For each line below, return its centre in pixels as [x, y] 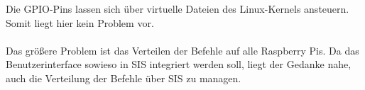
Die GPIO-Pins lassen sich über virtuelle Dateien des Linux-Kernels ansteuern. [178, 9]
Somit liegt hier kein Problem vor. [80, 22]
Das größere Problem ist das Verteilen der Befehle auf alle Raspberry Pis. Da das [182, 50]
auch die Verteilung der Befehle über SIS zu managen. [124, 78]
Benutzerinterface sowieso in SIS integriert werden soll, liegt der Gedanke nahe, [179, 64]
